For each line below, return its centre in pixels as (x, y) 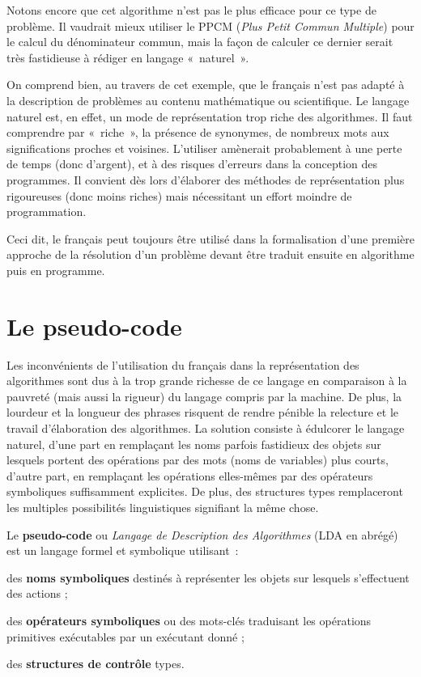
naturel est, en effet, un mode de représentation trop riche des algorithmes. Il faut (210, 116)
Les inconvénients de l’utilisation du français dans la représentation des (183, 364)
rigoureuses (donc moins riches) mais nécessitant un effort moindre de (179, 195)
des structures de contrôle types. (96, 664)
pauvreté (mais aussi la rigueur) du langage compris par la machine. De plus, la (204, 396)
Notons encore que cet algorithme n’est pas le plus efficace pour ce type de (191, 10)
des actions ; (37, 593)
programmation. (47, 212)
